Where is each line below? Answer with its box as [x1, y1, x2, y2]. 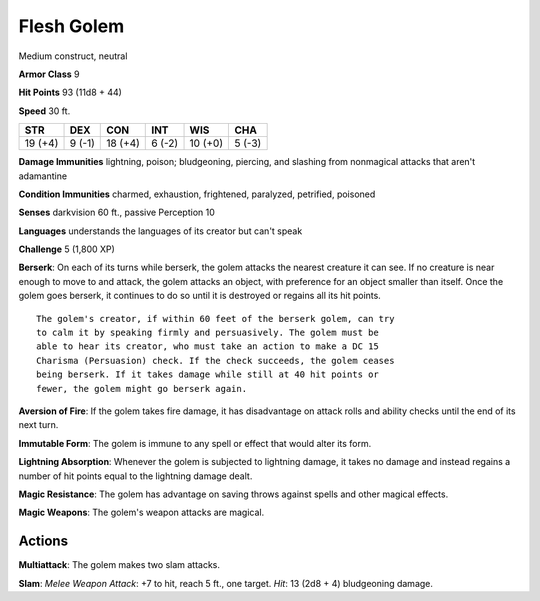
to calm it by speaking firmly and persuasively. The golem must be [36, 327, 379, 339]
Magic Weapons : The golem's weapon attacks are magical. [18, 506, 265, 519]
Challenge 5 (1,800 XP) [18, 243, 115, 255]
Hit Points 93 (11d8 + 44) [18, 86, 122, 99]
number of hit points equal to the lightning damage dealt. [18, 470, 253, 482]
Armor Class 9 [18, 68, 80, 80]
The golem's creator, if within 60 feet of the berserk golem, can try [36, 313, 395, 324]
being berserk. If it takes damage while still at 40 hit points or [36, 369, 379, 380]
